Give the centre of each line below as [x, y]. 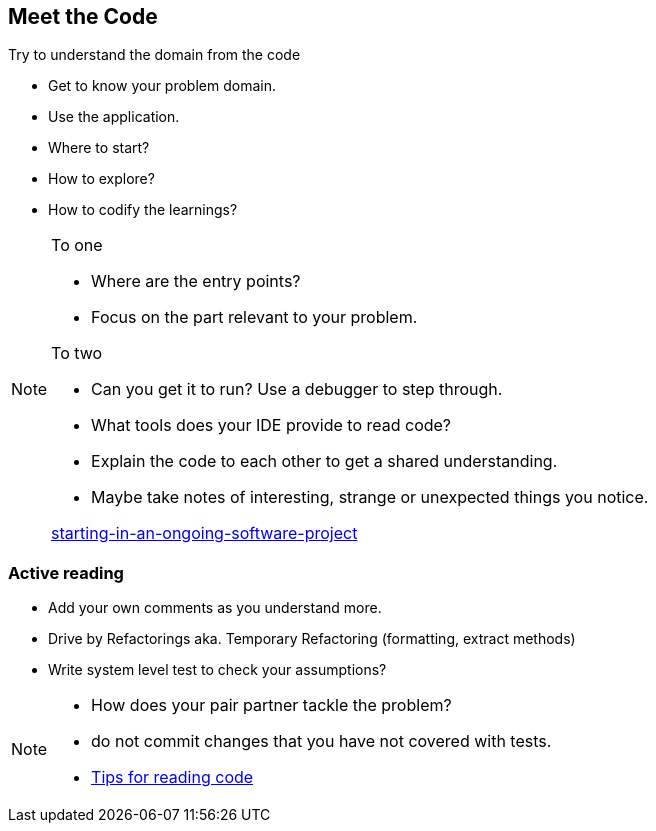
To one [77, 245]
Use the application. [114, 117]
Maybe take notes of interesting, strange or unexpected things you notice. [370, 497]
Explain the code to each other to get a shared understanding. [324, 461]
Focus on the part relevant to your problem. [254, 317]
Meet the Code [83, 16]
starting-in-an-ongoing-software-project [204, 533]
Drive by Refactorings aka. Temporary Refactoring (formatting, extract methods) [312, 639]
